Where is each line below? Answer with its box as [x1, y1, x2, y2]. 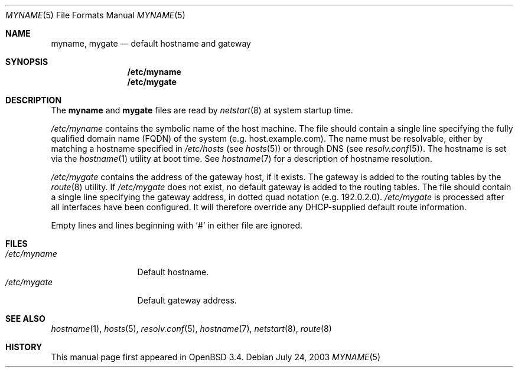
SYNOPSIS [5, 57, 48, 67]
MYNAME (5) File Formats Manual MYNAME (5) [5, 10, 185, 20]
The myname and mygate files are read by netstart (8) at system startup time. [51, 105, 353, 115]
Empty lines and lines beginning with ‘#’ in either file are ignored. [51, 220, 303, 230]
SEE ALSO [5, 314, 45, 324]
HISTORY [5, 342, 43, 352]
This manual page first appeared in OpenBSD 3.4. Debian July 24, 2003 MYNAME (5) [51, 352, 381, 362]
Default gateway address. [137, 295, 237, 305]
